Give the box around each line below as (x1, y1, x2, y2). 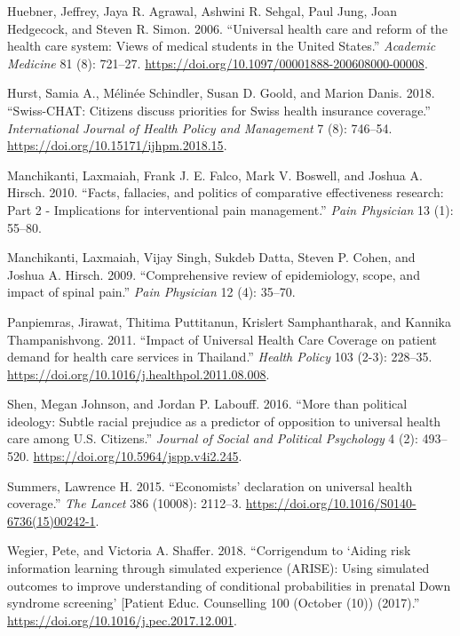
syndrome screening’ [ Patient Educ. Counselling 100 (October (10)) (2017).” (7, 593, 420, 612)
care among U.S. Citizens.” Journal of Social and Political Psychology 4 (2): (7, 429, 418, 448)
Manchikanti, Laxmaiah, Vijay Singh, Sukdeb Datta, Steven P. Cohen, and (7, 248, 416, 266)
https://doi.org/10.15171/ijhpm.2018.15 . (7, 136, 227, 155)
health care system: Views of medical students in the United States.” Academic (7, 36, 436, 55)
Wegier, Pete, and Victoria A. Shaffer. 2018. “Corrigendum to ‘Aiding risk (7, 541, 411, 560)
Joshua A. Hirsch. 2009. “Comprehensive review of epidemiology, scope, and (7, 265, 420, 283)
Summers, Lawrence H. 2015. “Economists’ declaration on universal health (7, 476, 413, 495)
